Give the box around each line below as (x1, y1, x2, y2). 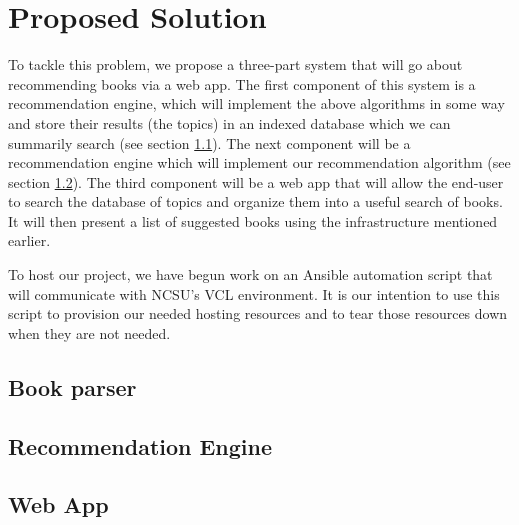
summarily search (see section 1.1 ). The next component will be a (8, 132, 411, 153)
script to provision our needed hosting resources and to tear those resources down (8, 303, 508, 324)
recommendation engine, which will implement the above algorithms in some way (8, 93, 505, 114)
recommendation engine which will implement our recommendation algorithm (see (8, 152, 511, 173)
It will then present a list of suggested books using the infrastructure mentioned (8, 210, 498, 231)
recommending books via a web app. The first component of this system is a (8, 73, 476, 94)
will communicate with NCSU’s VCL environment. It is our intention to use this (8, 283, 500, 304)
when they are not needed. (8, 322, 171, 343)
